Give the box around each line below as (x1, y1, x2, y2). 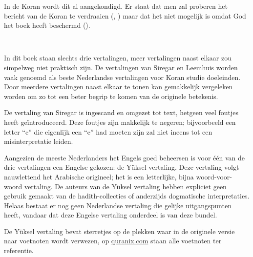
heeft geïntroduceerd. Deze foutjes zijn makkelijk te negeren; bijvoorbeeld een (4, 117, 236, 127)
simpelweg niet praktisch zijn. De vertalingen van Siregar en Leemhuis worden (4, 62, 238, 72)
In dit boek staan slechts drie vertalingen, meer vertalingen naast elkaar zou (4, 53, 232, 63)
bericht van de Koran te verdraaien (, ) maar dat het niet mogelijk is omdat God (4, 10, 246, 20)
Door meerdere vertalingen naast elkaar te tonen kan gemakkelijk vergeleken (4, 81, 233, 92)
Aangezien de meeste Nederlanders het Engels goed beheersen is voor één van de (4, 152, 245, 162)
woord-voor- (196, 171, 232, 181)
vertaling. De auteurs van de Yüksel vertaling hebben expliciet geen (24, 181, 227, 191)
